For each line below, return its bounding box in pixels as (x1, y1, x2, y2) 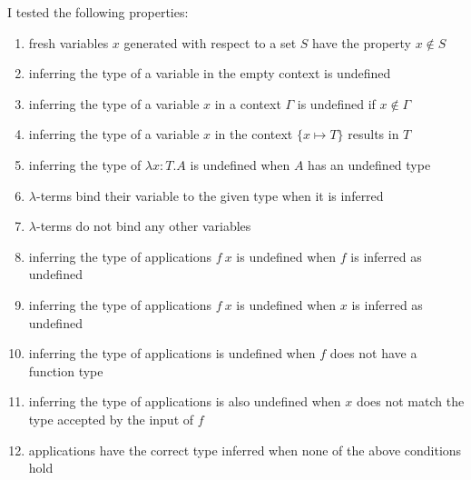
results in (348, 125, 399, 144)
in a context (214, 94, 281, 113)
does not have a (329, 344, 417, 363)
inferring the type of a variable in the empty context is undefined (28, 64, 391, 83)
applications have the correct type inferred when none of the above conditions (28, 440, 462, 459)
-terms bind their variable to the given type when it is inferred (35, 185, 384, 205)
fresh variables (28, 33, 109, 52)
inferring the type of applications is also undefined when (28, 392, 341, 411)
